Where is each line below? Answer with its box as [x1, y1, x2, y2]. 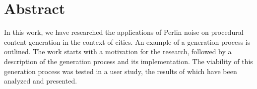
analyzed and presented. [4, 76, 77, 86]
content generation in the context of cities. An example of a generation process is [4, 36, 251, 47]
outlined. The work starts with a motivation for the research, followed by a [4, 46, 232, 57]
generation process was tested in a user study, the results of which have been [4, 66, 237, 76]
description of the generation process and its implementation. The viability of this [4, 56, 253, 66]
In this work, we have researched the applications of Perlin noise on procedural [4, 27, 244, 37]
